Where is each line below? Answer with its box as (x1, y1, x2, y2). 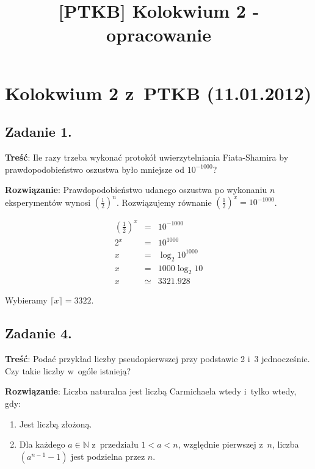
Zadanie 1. (5, 122, 72, 141)
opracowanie (106, 22, 212, 47)
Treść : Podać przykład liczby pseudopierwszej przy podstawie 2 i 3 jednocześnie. (5, 352, 310, 365)
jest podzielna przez (71, 449, 145, 462)
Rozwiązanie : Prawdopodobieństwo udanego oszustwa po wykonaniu (5, 183, 267, 196)
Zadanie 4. (5, 324, 72, 343)
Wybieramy (5, 294, 48, 307)
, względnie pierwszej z (178, 438, 263, 451)
